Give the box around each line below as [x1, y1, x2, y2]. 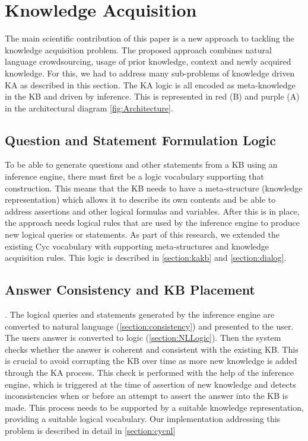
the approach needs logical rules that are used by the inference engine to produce [5, 216, 300, 229]
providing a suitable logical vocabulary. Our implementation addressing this [5, 413, 281, 425]
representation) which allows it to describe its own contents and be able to [5, 193, 276, 206]
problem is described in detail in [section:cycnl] [5, 424, 176, 436]
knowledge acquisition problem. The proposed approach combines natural [5, 43, 272, 56]
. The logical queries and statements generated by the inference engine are [5, 308, 275, 321]
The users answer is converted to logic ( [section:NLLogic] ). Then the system [5, 331, 281, 344]
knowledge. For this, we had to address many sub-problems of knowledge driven [5, 66, 295, 79]
